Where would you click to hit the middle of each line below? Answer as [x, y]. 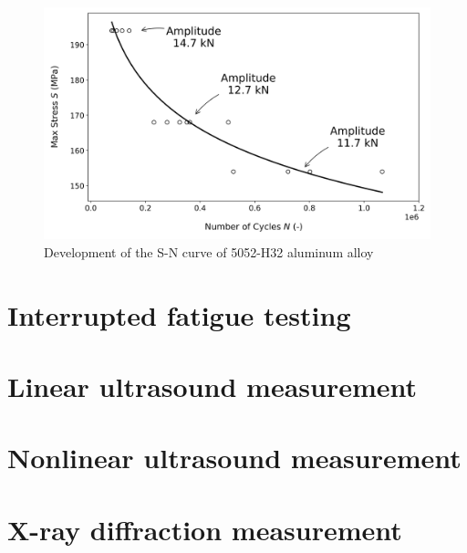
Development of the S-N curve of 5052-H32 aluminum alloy [209, 251]
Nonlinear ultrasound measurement [234, 458]
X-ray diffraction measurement [205, 529]
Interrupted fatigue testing [179, 314]
